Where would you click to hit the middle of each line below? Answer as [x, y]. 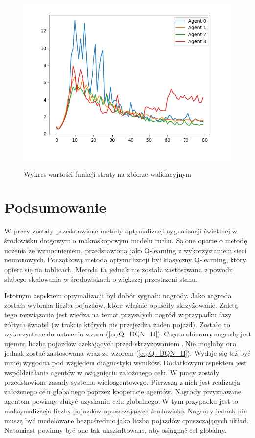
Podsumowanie [56, 207]
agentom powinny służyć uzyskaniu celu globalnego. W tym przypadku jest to [121, 401]
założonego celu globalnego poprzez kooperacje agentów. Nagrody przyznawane [123, 391]
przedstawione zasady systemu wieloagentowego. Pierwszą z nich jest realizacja [123, 382]
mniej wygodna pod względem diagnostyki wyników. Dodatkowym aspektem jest [126, 363]
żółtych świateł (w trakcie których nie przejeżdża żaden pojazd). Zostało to [117, 324]
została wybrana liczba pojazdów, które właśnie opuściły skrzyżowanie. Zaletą [121, 305]
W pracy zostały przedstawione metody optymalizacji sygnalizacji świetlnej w [121, 231]
